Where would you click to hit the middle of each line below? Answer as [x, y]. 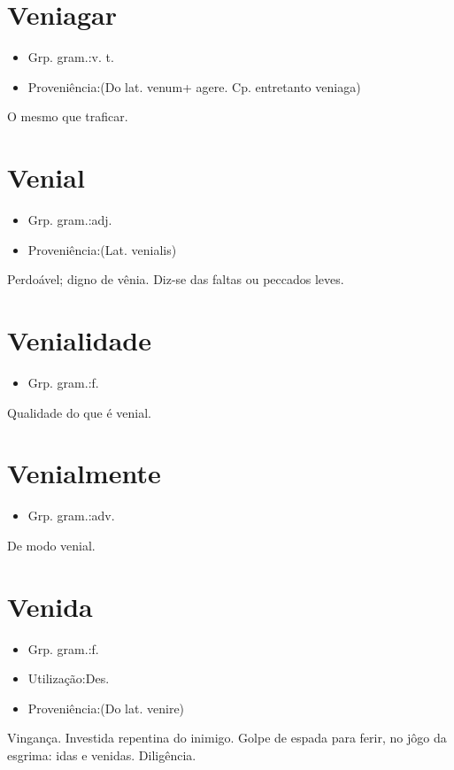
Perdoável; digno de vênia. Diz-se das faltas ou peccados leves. [176, 279]
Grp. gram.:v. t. [71, 57]
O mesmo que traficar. [68, 116]
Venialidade [79, 340]
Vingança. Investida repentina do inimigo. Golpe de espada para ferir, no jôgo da [227, 738]
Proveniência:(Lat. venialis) [102, 249]
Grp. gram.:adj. [70, 220]
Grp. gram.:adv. [71, 516]
